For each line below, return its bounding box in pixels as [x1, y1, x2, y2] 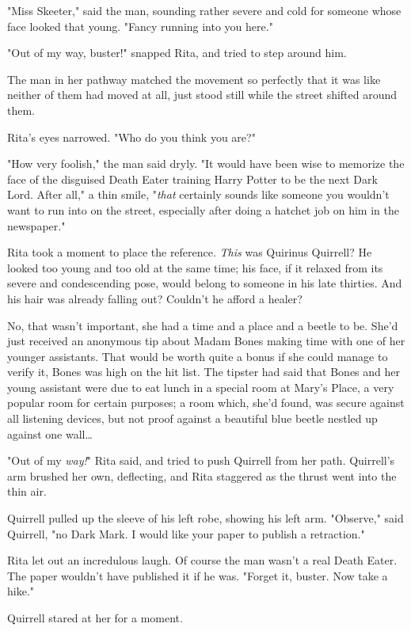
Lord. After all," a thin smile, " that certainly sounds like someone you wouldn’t [7, 186, 390, 203]
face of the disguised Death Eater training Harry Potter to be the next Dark [7, 170, 378, 187]
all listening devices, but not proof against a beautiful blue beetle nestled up [7, 410, 378, 427]
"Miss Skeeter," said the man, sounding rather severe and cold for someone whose [7, 2, 401, 18]
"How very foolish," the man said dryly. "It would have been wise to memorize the [7, 155, 405, 172]
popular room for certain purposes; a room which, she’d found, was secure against [7, 394, 405, 411]
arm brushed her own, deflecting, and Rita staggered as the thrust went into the [7, 467, 397, 484]
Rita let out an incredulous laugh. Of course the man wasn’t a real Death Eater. [7, 552, 398, 568]
